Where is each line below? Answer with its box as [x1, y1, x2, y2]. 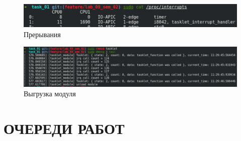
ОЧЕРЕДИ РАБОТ [4, 118, 125, 138]
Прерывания [24, 29, 61, 39]
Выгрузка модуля [24, 88, 76, 99]
